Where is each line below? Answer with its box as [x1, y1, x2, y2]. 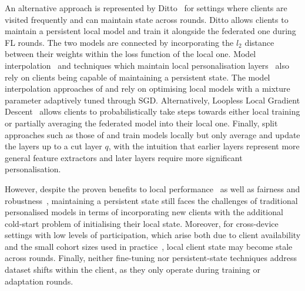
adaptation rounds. [5, 275, 73, 287]
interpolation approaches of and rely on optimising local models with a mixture [5, 82, 290, 95]
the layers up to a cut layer [5, 140, 102, 152]
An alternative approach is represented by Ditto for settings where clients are [5, 2, 287, 14]
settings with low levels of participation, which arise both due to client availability [5, 229, 301, 241]
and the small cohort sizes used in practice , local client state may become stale [5, 240, 293, 252]
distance [244, 36, 274, 48]
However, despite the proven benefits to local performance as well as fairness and [5, 182, 300, 195]
